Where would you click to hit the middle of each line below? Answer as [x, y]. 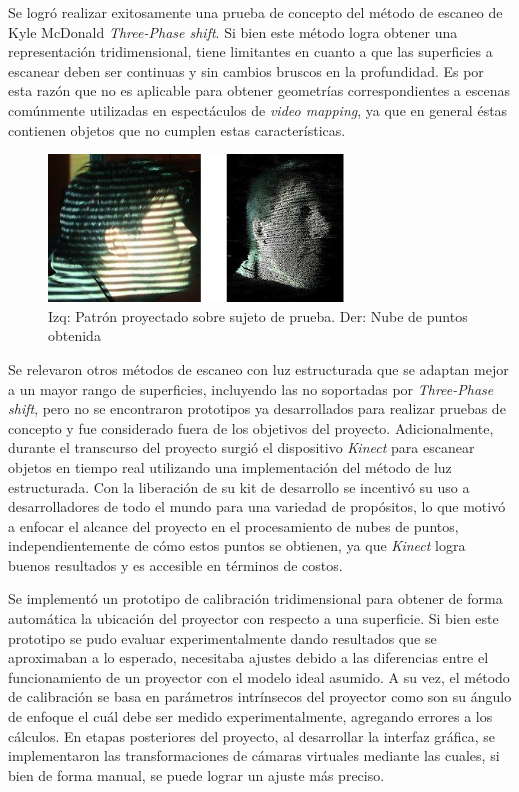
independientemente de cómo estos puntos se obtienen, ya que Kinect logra [237, 545]
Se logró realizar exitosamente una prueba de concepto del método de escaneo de [255, 12]
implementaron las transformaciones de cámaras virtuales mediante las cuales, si [254, 755]
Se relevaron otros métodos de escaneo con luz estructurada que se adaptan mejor [258, 368]
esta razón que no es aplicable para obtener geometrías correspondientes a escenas [259, 90]
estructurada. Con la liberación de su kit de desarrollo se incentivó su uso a [239, 486]
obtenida [74, 335]
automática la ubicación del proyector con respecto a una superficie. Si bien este [253, 618]
